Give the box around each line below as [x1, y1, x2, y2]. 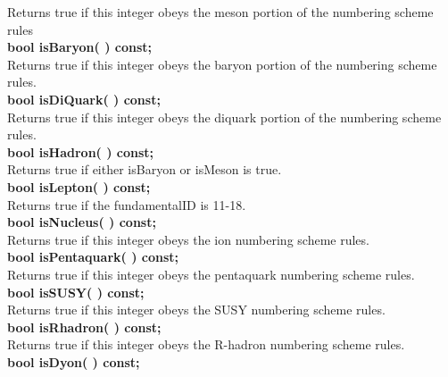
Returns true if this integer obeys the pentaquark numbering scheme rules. [7, 264, 415, 283]
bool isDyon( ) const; [7, 352, 140, 371]
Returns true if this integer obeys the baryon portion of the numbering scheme [7, 54, 437, 73]
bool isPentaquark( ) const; [7, 247, 178, 266]
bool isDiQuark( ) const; [7, 89, 161, 108]
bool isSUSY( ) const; [7, 282, 145, 301]
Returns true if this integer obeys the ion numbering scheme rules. [7, 230, 369, 248]
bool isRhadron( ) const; [7, 317, 162, 336]
